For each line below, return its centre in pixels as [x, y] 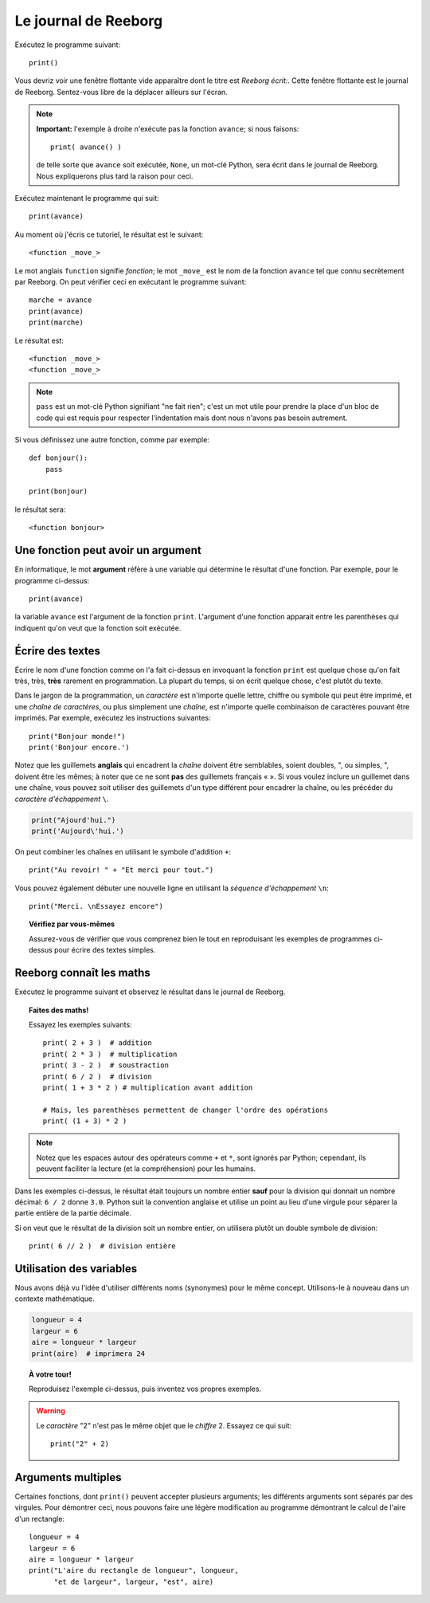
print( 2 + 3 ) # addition [98, 1043]
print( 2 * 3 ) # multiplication [110, 1054]
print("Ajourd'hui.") [74, 820]
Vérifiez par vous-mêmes [72, 924]
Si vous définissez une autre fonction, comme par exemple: [112, 439]
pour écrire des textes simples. [105, 950]
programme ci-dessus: [52, 580]
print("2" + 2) [80, 1444]
